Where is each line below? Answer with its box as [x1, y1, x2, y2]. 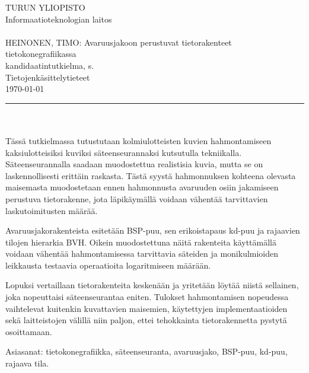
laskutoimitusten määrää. [5, 204, 98, 216]
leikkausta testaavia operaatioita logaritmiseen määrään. [5, 259, 211, 271]
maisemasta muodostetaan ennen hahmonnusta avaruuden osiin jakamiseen [5, 181, 279, 193]
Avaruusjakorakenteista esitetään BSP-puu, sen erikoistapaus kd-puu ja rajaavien [5, 224, 300, 237]
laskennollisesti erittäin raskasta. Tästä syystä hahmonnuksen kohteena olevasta [5, 169, 296, 181]
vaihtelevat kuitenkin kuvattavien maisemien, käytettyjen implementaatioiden [5, 302, 288, 314]
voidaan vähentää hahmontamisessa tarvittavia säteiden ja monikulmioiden [5, 247, 279, 260]
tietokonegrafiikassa [5, 47, 77, 60]
